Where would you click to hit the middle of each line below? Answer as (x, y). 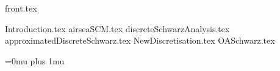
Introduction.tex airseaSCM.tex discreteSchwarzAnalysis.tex (117, 28)
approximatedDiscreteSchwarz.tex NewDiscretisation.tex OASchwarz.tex (140, 40)
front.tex (21, 8)
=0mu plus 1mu (35, 60)
